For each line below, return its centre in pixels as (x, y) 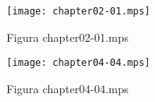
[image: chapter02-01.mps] (78, 11)
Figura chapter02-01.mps (68, 37)
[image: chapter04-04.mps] (78, 63)
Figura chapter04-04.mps (68, 88)
